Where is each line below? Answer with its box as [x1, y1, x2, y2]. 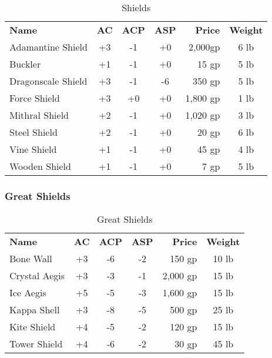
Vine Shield [9, 142, 57, 156]
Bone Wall [9, 252, 52, 266]
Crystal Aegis [9, 269, 65, 283]
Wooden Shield [9, 159, 71, 173]
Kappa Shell [9, 303, 60, 317]
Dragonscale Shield [9, 74, 88, 88]
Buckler [9, 57, 41, 71]
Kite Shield [9, 320, 56, 334]
